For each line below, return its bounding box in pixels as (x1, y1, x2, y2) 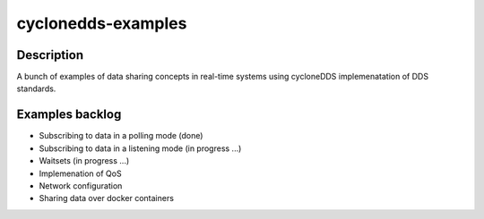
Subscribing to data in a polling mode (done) (39, 131, 203, 141)
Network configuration (39, 180, 123, 191)
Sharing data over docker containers (39, 193, 175, 204)
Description (16, 47, 84, 63)
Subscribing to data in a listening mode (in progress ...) (39, 143, 242, 154)
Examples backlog (16, 107, 122, 122)
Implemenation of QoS (39, 168, 122, 179)
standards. (16, 83, 56, 94)
